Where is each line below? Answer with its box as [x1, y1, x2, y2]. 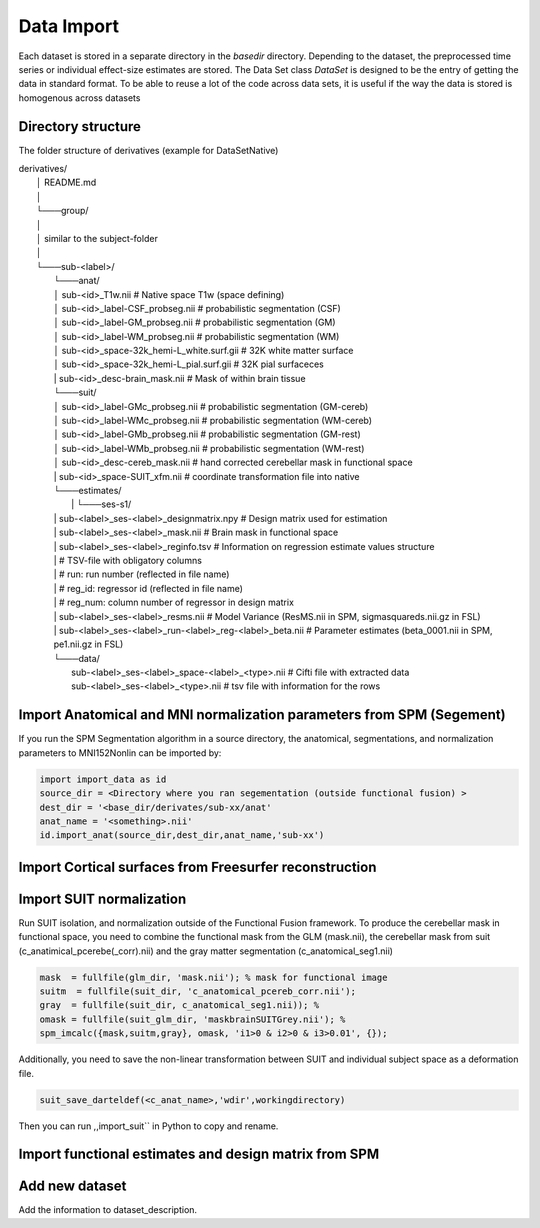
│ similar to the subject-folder [36, 232, 159, 244]
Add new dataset [18, 1178, 127, 1195]
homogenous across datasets [18, 91, 141, 104]
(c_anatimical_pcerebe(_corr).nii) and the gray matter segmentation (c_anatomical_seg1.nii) [18, 945, 394, 957]
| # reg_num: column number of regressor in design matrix [53, 596, 295, 609]
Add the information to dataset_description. [18, 1204, 198, 1216]
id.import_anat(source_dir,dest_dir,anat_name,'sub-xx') [39, 830, 325, 841]
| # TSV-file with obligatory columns [53, 554, 202, 566]
